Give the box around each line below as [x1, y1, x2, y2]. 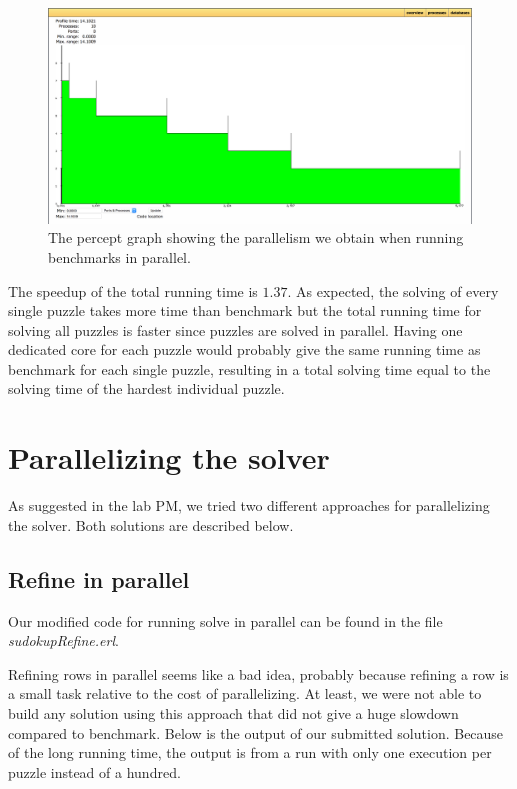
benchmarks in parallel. [48, 246, 191, 267]
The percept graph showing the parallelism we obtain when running [48, 227, 464, 248]
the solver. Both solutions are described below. [8, 514, 294, 535]
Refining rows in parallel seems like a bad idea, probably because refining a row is [8, 663, 509, 684]
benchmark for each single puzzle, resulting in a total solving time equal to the [8, 358, 491, 379]
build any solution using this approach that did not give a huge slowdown [8, 702, 459, 723]
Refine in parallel [8, 563, 190, 594]
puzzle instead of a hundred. [8, 761, 181, 782]
